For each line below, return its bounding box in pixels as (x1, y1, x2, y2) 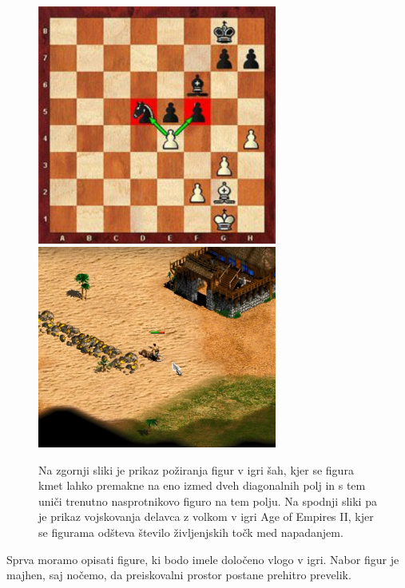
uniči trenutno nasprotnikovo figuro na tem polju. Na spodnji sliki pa (38, 492, 377, 509)
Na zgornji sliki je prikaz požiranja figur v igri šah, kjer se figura (38, 461, 354, 478)
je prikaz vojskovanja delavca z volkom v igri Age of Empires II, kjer (38, 508, 374, 525)
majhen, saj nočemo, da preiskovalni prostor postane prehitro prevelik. (6, 566, 351, 583)
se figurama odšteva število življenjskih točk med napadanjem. (38, 524, 343, 541)
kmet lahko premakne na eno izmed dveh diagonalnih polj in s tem (38, 477, 366, 494)
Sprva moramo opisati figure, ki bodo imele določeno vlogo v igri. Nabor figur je (6, 550, 399, 567)
